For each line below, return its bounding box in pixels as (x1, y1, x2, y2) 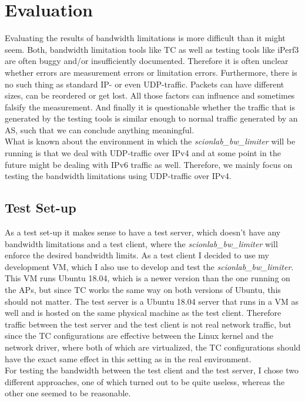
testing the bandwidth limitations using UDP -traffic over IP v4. (5, 170, 232, 182)
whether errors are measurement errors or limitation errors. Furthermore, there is (5, 66, 297, 78)
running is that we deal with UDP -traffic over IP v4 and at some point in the (5, 147, 281, 159)
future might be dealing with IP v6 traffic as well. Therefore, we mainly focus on (5, 158, 293, 170)
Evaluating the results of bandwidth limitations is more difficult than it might (5, 32, 286, 44)
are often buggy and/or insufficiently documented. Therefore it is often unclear (5, 55, 289, 67)
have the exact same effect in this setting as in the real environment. (5, 352, 252, 365)
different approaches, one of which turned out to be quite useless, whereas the (5, 375, 285, 387)
